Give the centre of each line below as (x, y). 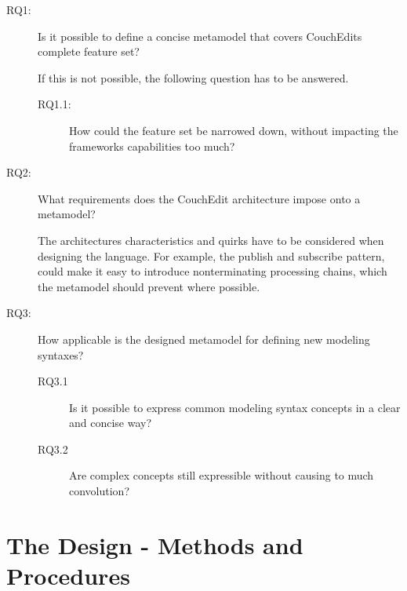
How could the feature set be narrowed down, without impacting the (234, 130)
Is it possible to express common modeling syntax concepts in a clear (235, 407)
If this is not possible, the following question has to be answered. (193, 77)
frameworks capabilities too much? (152, 146)
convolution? (100, 491)
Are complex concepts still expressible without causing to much (222, 475)
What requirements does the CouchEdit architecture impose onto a (199, 198)
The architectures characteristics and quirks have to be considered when (211, 240)
